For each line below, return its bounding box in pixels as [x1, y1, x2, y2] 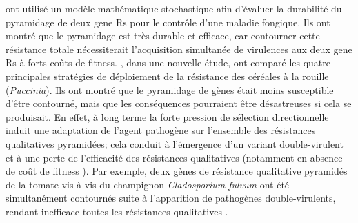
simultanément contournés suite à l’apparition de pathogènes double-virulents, [6, 191, 336, 205]
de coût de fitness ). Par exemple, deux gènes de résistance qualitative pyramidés [6, 164, 348, 178]
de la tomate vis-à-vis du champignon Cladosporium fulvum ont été [6, 177, 290, 191]
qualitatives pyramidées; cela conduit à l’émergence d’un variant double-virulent [6, 136, 344, 151]
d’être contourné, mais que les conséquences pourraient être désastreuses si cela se [6, 96, 352, 110]
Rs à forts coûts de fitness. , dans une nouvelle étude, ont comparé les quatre [6, 55, 330, 70]
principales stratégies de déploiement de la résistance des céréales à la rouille [6, 68, 329, 83]
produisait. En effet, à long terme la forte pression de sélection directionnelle [6, 109, 329, 124]
